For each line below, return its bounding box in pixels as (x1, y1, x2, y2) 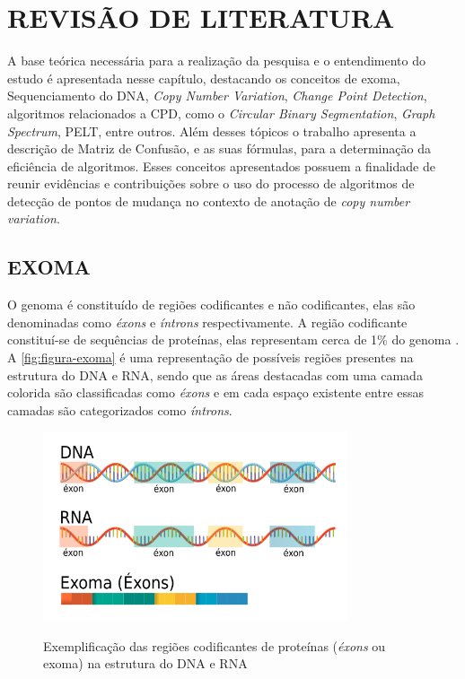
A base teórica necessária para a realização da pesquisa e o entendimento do (7, 51, 426, 70)
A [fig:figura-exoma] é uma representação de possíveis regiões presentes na (7, 348, 414, 367)
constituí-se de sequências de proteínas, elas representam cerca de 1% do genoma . (7, 330, 460, 349)
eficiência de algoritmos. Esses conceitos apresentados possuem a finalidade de (7, 156, 435, 175)
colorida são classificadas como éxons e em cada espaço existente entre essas (7, 383, 425, 402)
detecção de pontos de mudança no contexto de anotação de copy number (7, 191, 410, 210)
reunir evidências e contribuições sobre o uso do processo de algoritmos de (7, 174, 415, 193)
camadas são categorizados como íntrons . (7, 400, 232, 419)
